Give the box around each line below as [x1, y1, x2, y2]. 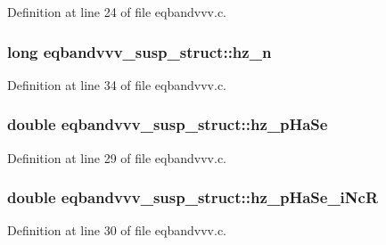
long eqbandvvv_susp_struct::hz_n [7, 40, 272, 62]
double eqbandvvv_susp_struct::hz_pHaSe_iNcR [7, 186, 379, 208]
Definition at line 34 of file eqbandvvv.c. [7, 75, 227, 94]
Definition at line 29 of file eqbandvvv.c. [7, 148, 227, 167]
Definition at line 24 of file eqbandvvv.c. [7, 3, 227, 20]
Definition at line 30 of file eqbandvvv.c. [7, 221, 227, 240]
